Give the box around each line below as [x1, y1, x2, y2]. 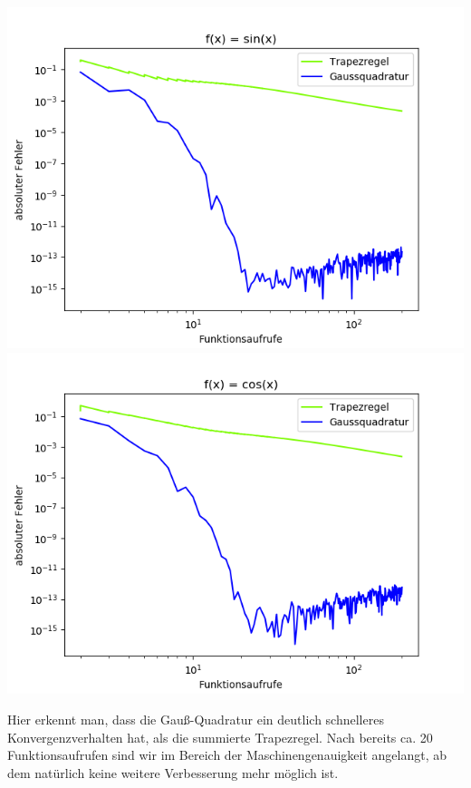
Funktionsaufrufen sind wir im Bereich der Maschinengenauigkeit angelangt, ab [7, 745, 447, 764]
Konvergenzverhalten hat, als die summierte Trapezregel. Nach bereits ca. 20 [7, 727, 433, 746]
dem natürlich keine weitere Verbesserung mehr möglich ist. [7, 763, 339, 782]
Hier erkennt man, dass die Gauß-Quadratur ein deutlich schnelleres [7, 710, 384, 729]
